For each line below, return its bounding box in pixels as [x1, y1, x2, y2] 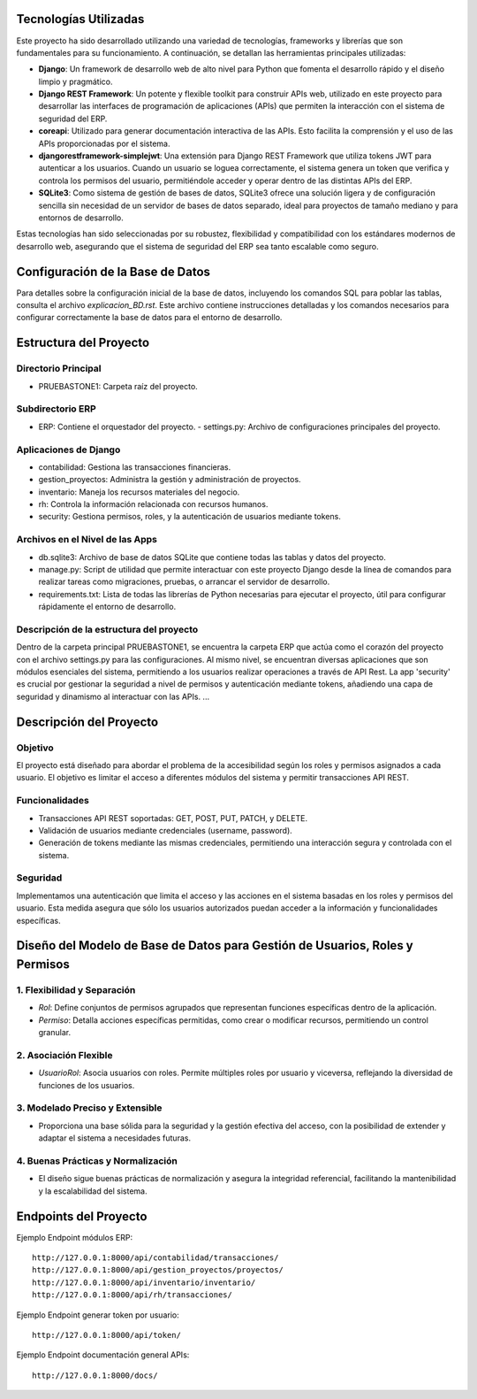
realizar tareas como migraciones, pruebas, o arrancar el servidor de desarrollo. [38, 576, 330, 588]
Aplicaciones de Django [16, 443, 121, 456]
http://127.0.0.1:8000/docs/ [32, 1370, 158, 1380]
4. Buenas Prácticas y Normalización [16, 1155, 178, 1167]
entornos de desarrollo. [38, 212, 124, 223]
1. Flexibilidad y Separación [16, 984, 136, 996]
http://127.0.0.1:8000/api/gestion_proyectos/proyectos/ [32, 1265, 284, 1275]
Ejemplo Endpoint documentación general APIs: [16, 1349, 190, 1360]
